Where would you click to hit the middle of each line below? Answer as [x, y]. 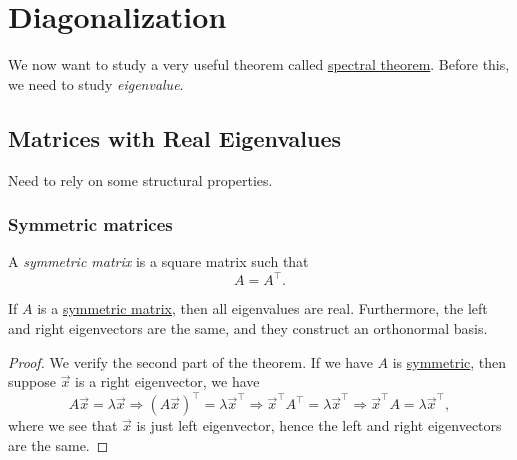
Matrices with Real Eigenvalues [175, 137]
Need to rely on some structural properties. [140, 179]
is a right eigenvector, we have [167, 381]
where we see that [63, 425]
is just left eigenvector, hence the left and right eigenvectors [319, 425]
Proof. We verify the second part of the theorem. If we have [190, 361]
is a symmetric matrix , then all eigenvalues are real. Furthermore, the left [262, 308]
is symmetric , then [449, 361]
